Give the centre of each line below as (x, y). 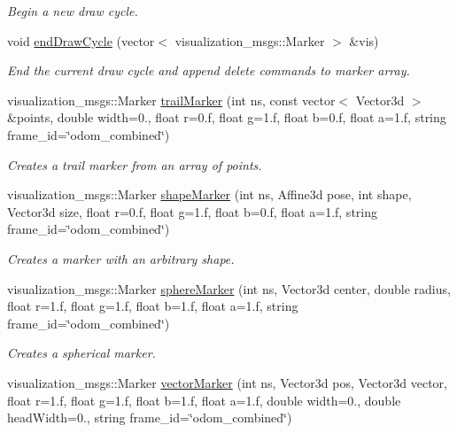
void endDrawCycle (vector (81, 40)
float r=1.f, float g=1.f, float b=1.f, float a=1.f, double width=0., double (204, 400)
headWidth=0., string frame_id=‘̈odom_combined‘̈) (150, 418)
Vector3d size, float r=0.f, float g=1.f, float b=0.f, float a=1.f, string (192, 211)
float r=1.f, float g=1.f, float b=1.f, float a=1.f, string (153, 306)
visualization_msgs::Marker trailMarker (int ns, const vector (171, 100)
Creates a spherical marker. (81, 353)
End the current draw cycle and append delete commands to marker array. (209, 70)
